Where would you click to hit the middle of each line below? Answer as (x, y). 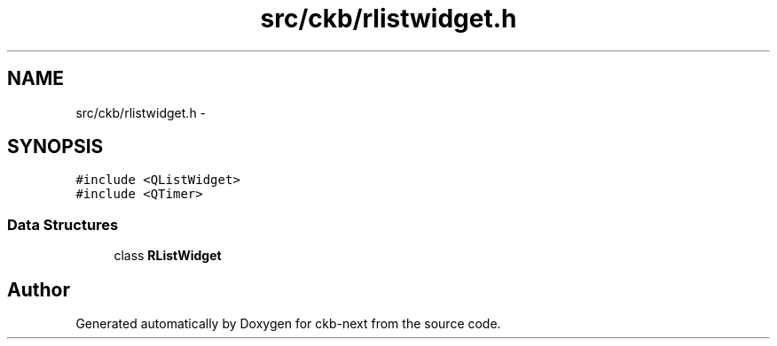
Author (39, 289)
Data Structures (63, 224)
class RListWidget (168, 256)
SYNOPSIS (55, 147)
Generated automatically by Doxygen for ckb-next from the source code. (288, 324)
